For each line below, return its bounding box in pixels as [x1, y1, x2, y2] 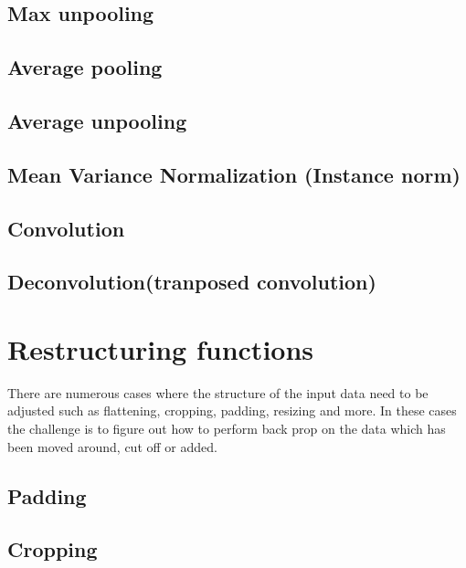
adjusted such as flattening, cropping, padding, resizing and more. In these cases [7, 401, 457, 420]
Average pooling [7, 53, 163, 81]
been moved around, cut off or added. [7, 437, 217, 456]
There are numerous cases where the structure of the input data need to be [7, 383, 429, 402]
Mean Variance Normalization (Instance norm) [7, 160, 461, 188]
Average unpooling [7, 106, 187, 134]
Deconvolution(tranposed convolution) [7, 268, 376, 296]
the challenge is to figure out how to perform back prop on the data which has [7, 419, 446, 437]
